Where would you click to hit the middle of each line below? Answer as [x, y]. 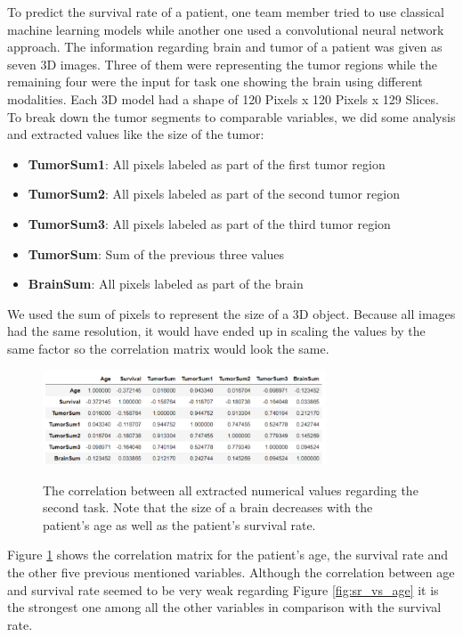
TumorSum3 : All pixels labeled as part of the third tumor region [209, 223]
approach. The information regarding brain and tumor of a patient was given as [225, 47]
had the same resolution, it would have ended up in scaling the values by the [216, 331]
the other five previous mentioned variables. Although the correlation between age [231, 572]
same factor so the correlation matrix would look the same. [168, 348]
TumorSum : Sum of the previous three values [156, 253]
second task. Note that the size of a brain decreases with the [208, 507]
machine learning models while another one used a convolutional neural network [226, 29]
